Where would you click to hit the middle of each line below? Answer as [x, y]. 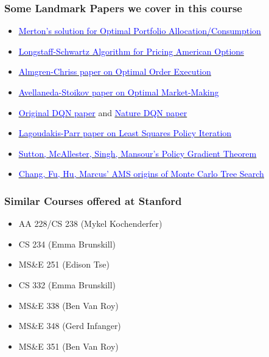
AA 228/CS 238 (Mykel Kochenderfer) [90, 224]
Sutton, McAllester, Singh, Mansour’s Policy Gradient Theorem [138, 153]
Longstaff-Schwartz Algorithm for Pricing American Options [131, 51]
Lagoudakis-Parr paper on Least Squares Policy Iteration [125, 133]
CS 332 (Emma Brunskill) [67, 284]
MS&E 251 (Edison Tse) [64, 264]
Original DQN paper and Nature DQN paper [103, 112]
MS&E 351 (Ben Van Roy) [68, 346]
